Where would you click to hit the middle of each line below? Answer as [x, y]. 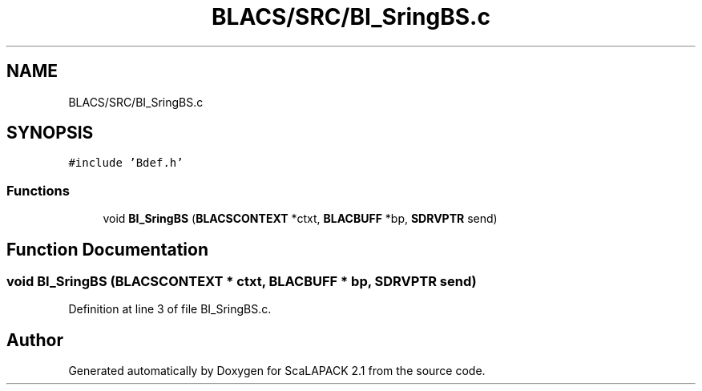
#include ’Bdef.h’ [126, 163]
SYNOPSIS [50, 133]
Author [35, 340]
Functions [38, 190]
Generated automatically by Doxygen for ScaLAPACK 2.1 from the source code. [277, 371]
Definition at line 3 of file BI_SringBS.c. [170, 309]
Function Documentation [107, 249]
